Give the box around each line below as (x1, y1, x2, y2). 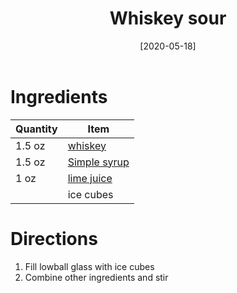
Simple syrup (67, 155, 130, 169)
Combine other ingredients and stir (24, 271, 169, 283)
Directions (10, 227, 98, 250)
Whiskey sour (109, 7, 227, 30)
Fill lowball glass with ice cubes (24, 260, 155, 272)
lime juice (67, 171, 113, 185)
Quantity (15, 122, 58, 136)
